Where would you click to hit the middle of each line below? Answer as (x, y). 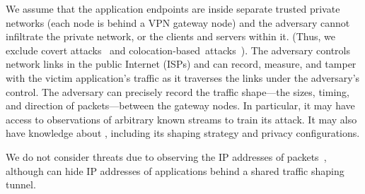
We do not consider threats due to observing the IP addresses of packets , (166, 156)
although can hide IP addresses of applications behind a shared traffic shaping (175, 170)
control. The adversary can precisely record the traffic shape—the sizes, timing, (178, 91)
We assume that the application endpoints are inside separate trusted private (173, 8)
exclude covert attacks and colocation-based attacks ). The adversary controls (178, 50)
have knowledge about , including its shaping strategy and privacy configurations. (183, 133)
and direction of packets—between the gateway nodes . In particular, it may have (180, 105)
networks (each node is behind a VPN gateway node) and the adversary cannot (178, 22)
